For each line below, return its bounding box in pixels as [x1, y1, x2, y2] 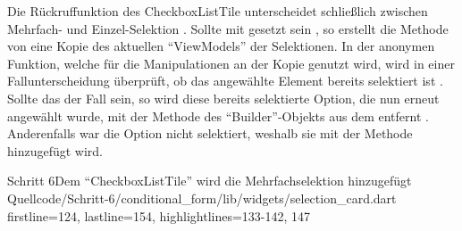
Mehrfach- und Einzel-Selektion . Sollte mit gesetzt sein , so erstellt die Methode [7, 19, 449, 37]
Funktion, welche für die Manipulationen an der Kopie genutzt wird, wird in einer [7, 54, 455, 72]
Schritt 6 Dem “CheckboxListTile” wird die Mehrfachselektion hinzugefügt [7, 171, 412, 190]
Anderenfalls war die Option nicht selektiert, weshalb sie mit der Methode [7, 124, 413, 143]
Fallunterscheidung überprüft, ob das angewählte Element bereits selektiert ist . [7, 71, 443, 90]
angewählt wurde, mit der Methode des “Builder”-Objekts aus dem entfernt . [7, 106, 429, 125]
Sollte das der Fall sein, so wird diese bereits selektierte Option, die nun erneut [7, 88, 440, 107]
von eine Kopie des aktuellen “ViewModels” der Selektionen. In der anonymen [7, 37, 435, 55]
